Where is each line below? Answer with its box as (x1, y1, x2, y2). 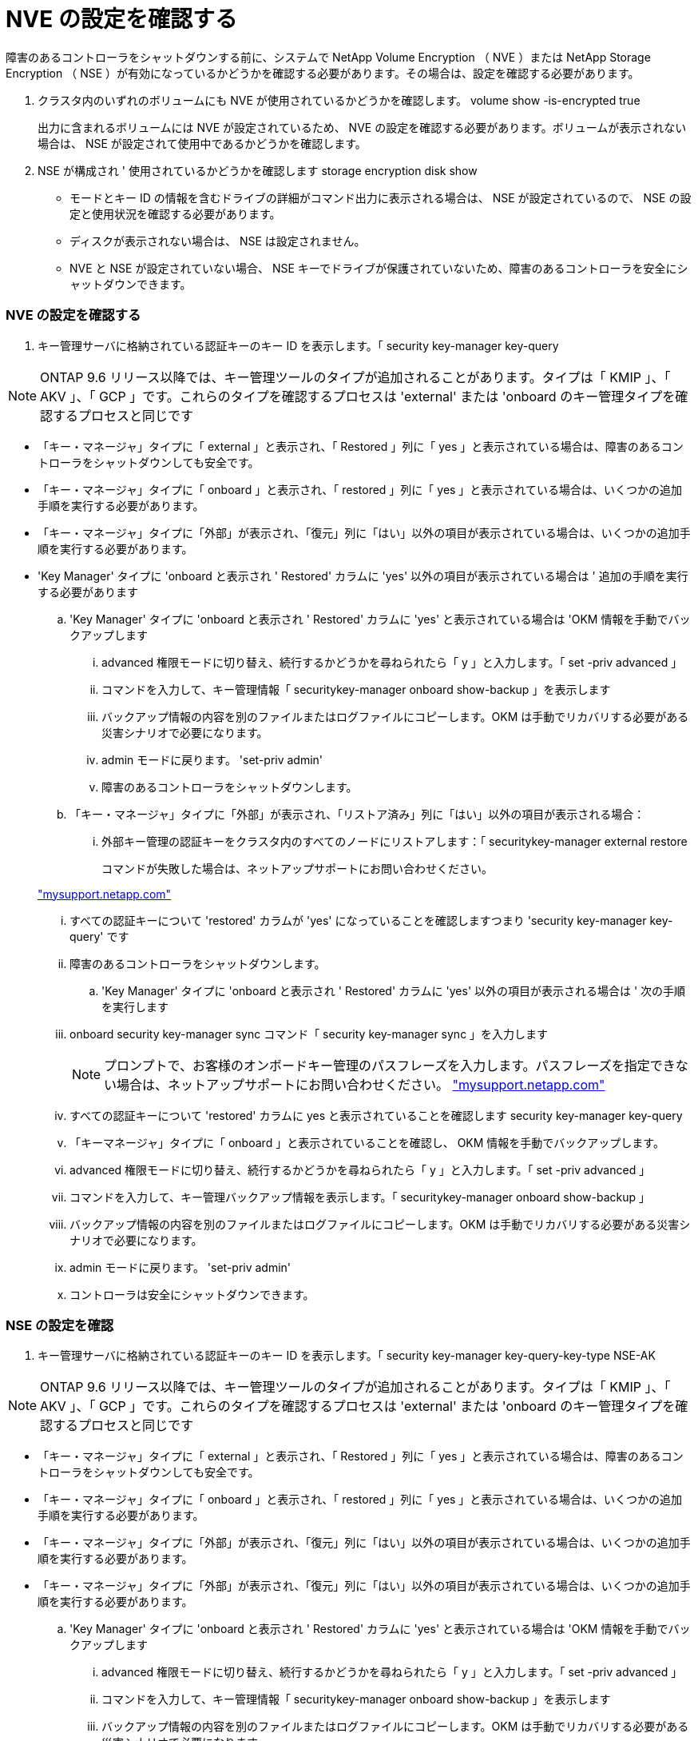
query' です (69, 929, 129, 943)
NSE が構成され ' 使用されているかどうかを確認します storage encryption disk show (38, 163, 478, 177)
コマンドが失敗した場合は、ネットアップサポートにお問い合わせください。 (101, 861, 493, 875)
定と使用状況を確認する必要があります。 (69, 206, 281, 221)
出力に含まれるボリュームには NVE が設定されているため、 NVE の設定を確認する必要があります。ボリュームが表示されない (38, 120, 687, 134)
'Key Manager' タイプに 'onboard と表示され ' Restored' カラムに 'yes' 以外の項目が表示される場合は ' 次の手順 (101, 983, 686, 998)
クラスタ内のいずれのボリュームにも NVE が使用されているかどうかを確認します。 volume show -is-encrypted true (38, 93, 640, 107)
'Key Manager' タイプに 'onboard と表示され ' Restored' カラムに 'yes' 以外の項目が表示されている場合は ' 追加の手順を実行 (38, 568, 688, 583)
